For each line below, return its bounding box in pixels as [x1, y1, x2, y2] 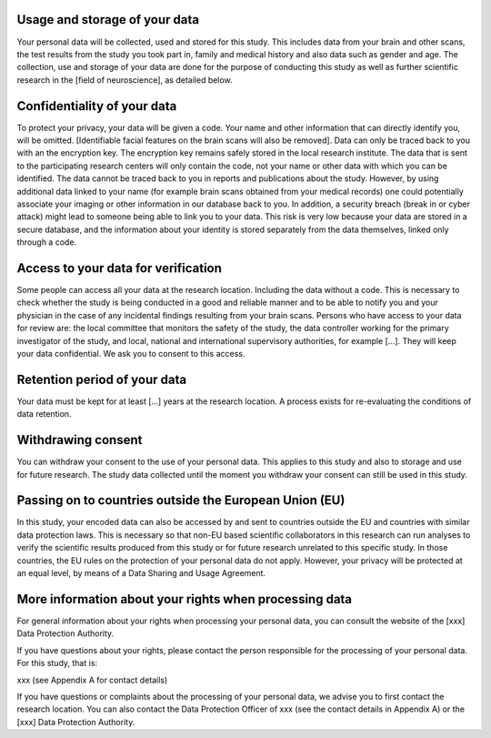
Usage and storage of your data [16, 12, 200, 27]
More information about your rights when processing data [16, 591, 353, 607]
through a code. [16, 237, 77, 248]
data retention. [16, 409, 72, 420]
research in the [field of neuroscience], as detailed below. [16, 74, 233, 86]
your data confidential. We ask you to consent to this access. [16, 348, 245, 359]
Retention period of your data [16, 371, 186, 387]
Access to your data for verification [16, 260, 223, 276]
